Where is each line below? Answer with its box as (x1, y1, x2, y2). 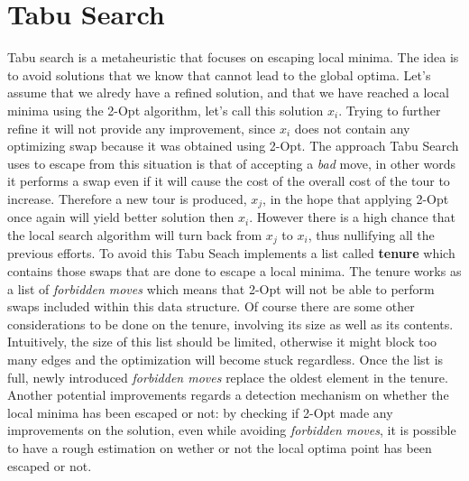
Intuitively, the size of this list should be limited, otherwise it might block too (7, 332, 437, 351)
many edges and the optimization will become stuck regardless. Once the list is (7, 349, 444, 368)
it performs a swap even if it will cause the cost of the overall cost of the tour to (7, 171, 450, 190)
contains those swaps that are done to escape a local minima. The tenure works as (7, 261, 462, 280)
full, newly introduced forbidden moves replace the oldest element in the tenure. (7, 367, 448, 386)
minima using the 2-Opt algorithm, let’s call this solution (7, 100, 324, 119)
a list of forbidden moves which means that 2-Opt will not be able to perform (7, 279, 435, 298)
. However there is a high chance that (249, 208, 456, 227)
